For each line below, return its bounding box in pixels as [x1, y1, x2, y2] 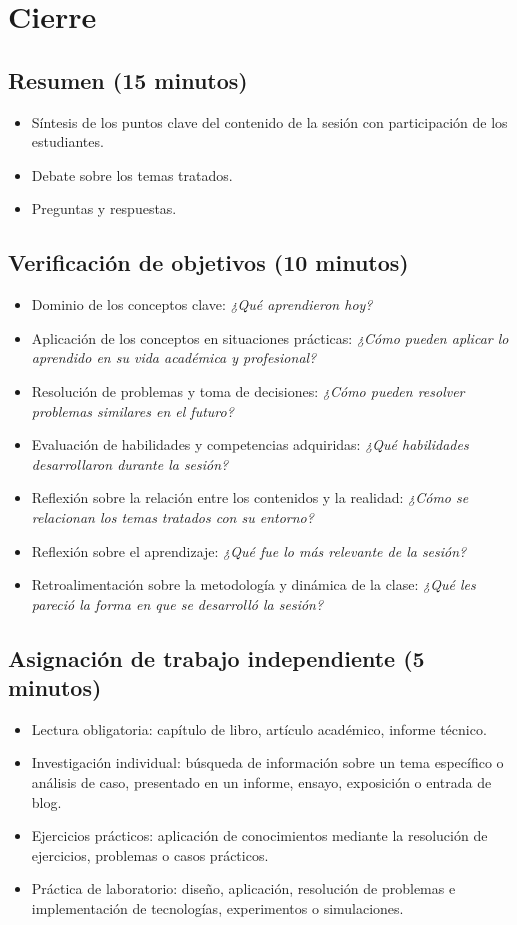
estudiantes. [31, 131, 104, 152]
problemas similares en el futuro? [31, 400, 234, 421]
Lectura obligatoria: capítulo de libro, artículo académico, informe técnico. [31, 718, 487, 739]
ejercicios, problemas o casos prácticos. [31, 844, 269, 865]
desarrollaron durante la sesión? [31, 453, 229, 474]
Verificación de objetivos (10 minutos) [8, 247, 409, 278]
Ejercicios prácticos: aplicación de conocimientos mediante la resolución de [31, 825, 488, 846]
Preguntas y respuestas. [31, 198, 177, 219]
